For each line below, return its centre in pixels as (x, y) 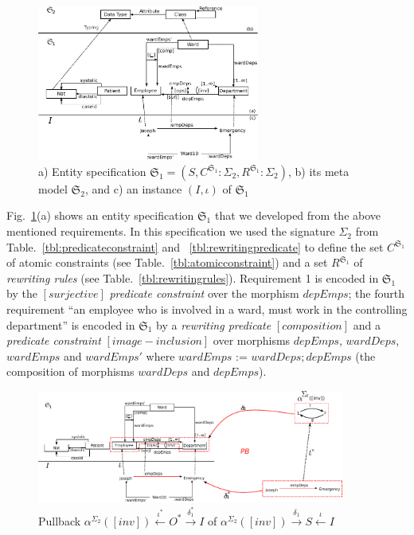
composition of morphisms (70, 371)
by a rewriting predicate (214, 324)
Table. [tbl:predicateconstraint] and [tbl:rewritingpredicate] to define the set (195, 246)
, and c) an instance (133, 188)
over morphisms (252, 340)
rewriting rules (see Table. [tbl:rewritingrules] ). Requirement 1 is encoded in (193, 277)
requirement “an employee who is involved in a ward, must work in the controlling (207, 309)
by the (22, 293)
